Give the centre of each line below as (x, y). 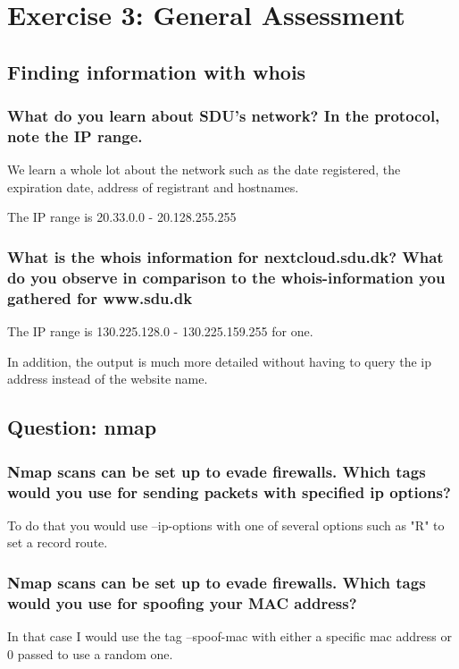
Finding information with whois (157, 71)
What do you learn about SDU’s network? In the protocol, (224, 116)
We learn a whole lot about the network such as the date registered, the (204, 169)
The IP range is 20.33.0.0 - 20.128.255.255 (122, 217)
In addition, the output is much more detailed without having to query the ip (220, 361)
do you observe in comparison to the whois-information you (226, 277)
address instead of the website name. (108, 379)
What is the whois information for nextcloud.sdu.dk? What (225, 257)
